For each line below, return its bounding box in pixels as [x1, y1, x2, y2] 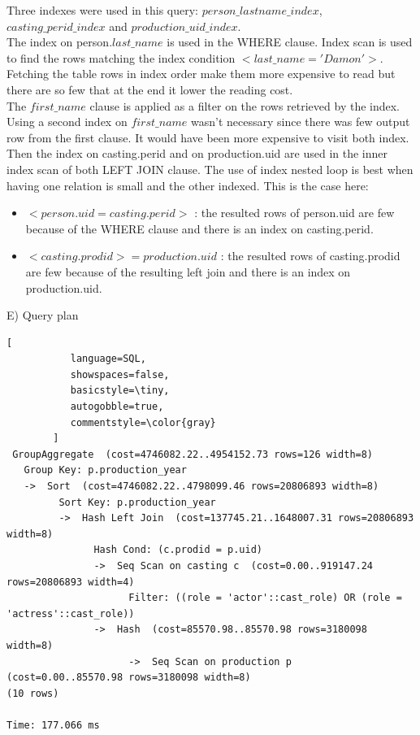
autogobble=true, [70, 401, 164, 413]
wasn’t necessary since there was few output [191, 113, 410, 130]
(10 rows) [6, 687, 59, 699]
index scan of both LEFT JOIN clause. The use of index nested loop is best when [6, 160, 414, 177]
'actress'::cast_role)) [6, 607, 135, 620]
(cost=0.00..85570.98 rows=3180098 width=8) [6, 672, 251, 684]
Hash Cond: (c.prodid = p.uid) [93, 544, 262, 556]
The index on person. [6, 33, 113, 50]
